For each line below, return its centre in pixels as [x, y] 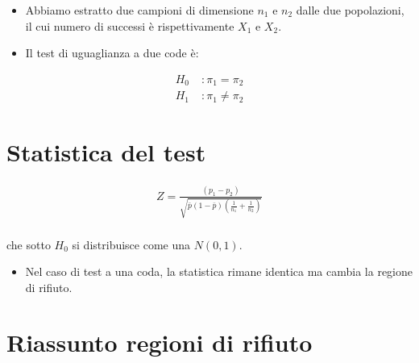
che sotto [29, 244]
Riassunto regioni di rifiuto [160, 342]
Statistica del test [106, 152]
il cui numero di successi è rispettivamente [130, 25]
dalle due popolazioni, [350, 10]
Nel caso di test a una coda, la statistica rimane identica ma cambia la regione [219, 271]
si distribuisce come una [131, 244]
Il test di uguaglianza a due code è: [112, 53]
